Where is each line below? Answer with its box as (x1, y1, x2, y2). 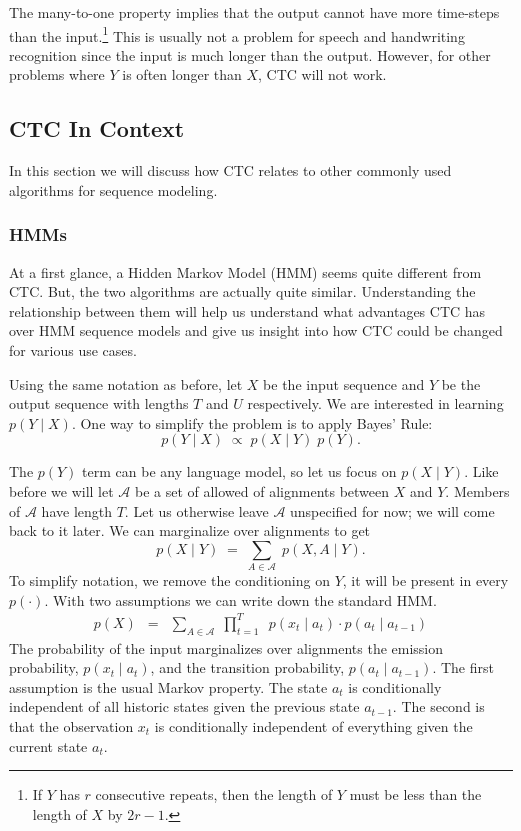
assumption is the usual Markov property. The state (9, 676, 328, 697)
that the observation (9, 715, 134, 736)
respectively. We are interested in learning (247, 393, 504, 414)
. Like (464, 461, 499, 482)
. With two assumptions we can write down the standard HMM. (44, 589, 437, 610)
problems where (9, 64, 105, 85)
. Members (445, 480, 510, 501)
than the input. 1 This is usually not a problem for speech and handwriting (9, 22, 465, 46)
